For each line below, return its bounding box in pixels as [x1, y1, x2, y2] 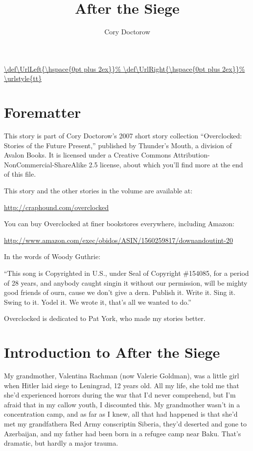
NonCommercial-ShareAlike [4, 159, 87, 169]
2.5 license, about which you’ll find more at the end [89, 159, 243, 169]
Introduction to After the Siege [4, 342, 220, 362]
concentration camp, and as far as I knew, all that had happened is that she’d [4, 409, 238, 419]
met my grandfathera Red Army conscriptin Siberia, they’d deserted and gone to [4, 419, 247, 429]
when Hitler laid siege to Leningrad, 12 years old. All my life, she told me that [4, 380, 239, 390]
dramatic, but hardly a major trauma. [4, 438, 118, 448]
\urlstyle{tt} [4, 73, 42, 83]
